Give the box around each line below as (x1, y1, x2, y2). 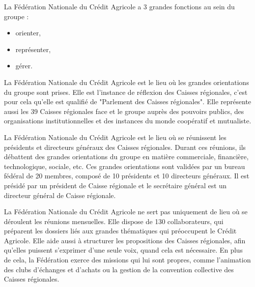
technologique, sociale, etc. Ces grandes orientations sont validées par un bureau (4, 161, 245, 171)
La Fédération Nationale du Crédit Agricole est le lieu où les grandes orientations (4, 77, 249, 87)
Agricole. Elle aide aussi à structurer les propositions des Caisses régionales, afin (4, 235, 246, 245)
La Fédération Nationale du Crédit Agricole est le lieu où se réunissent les (4, 132, 227, 142)
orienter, (15, 28, 41, 38)
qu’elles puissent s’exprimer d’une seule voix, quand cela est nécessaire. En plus (4, 245, 243, 255)
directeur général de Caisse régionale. (4, 190, 116, 200)
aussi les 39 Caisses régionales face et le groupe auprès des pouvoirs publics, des (4, 106, 244, 116)
